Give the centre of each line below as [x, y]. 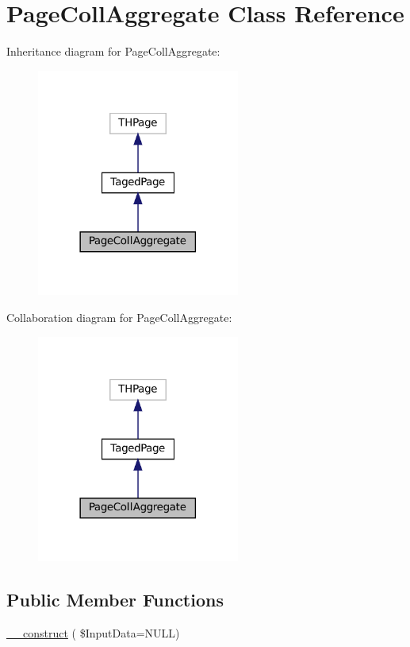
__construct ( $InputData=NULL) [93, 633]
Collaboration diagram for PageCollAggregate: [119, 317]
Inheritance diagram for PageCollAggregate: [113, 51]
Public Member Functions [115, 600]
